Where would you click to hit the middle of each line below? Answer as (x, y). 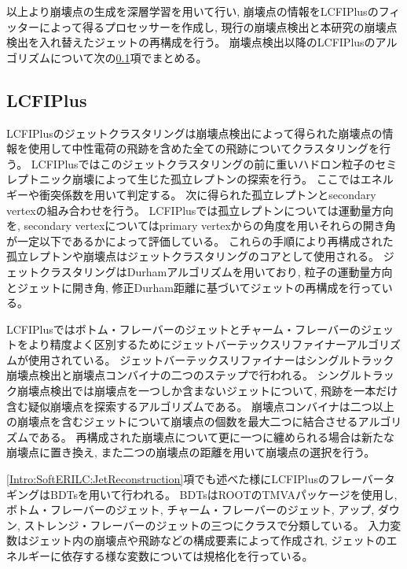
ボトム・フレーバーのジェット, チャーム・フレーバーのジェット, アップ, (191, 510)
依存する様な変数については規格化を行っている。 (187, 556)
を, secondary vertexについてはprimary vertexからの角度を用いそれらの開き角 (201, 225)
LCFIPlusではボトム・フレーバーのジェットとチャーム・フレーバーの (183, 329)
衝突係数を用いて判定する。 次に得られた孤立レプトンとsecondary (207, 194)
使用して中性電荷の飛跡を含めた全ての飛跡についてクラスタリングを (203, 148)
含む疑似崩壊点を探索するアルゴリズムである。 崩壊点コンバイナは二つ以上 (200, 406)
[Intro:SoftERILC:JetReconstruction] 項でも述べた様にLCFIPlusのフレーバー (195, 479)
